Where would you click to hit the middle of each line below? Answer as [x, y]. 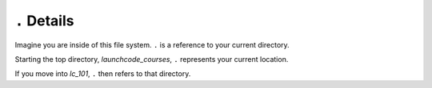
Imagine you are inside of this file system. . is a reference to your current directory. [152, 44]
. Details [44, 21]
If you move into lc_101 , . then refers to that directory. [103, 74]
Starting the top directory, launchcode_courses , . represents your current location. [152, 59]
